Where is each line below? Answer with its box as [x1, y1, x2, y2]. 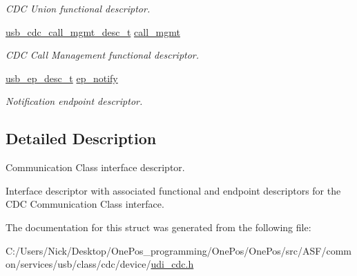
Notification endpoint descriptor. [6, 94, 143, 108]
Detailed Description [6, 128, 157, 149]
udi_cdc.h [151, 257, 194, 271]
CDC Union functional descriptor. [6, 1, 151, 15]
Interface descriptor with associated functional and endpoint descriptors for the [6, 183, 341, 197]
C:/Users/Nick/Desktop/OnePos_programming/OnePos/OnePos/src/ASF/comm [6, 243, 351, 257]
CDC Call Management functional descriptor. [6, 48, 200, 62]
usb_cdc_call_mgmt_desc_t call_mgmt [6, 24, 180, 39]
